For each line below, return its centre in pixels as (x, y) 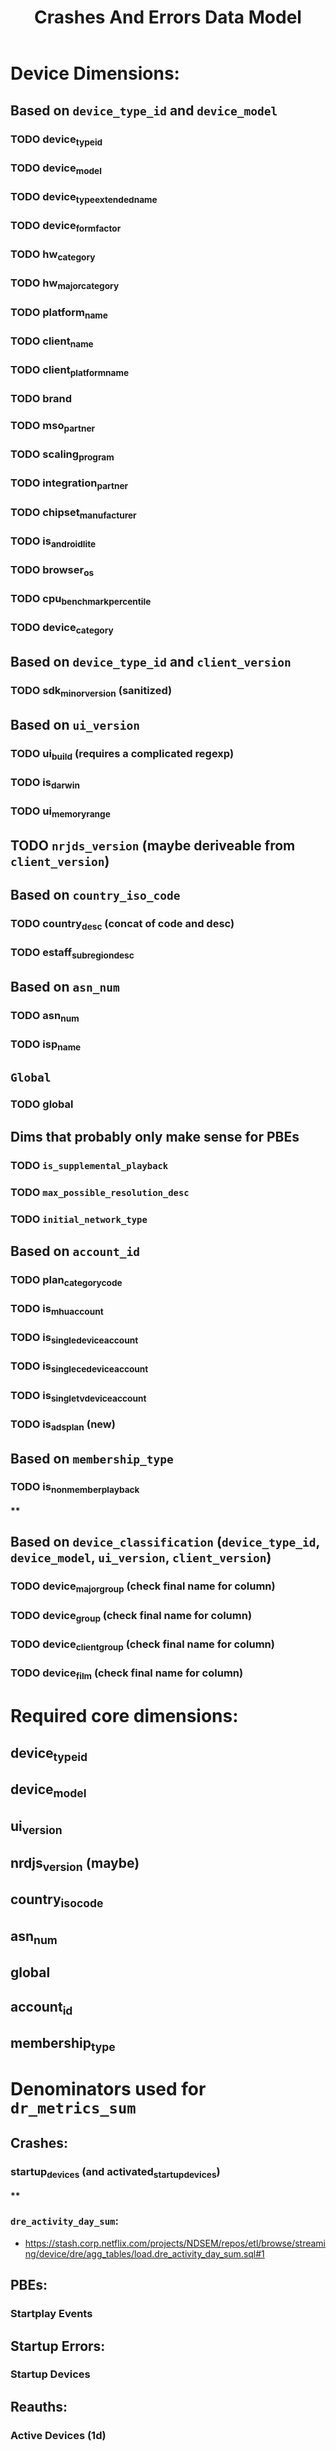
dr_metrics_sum (73, 2108)
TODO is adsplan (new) (63, 1425)
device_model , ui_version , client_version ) (141, 1557)
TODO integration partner (69, 484)
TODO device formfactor (66, 227)
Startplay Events (51, 2314)
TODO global (42, 1104)
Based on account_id (75, 1251)
